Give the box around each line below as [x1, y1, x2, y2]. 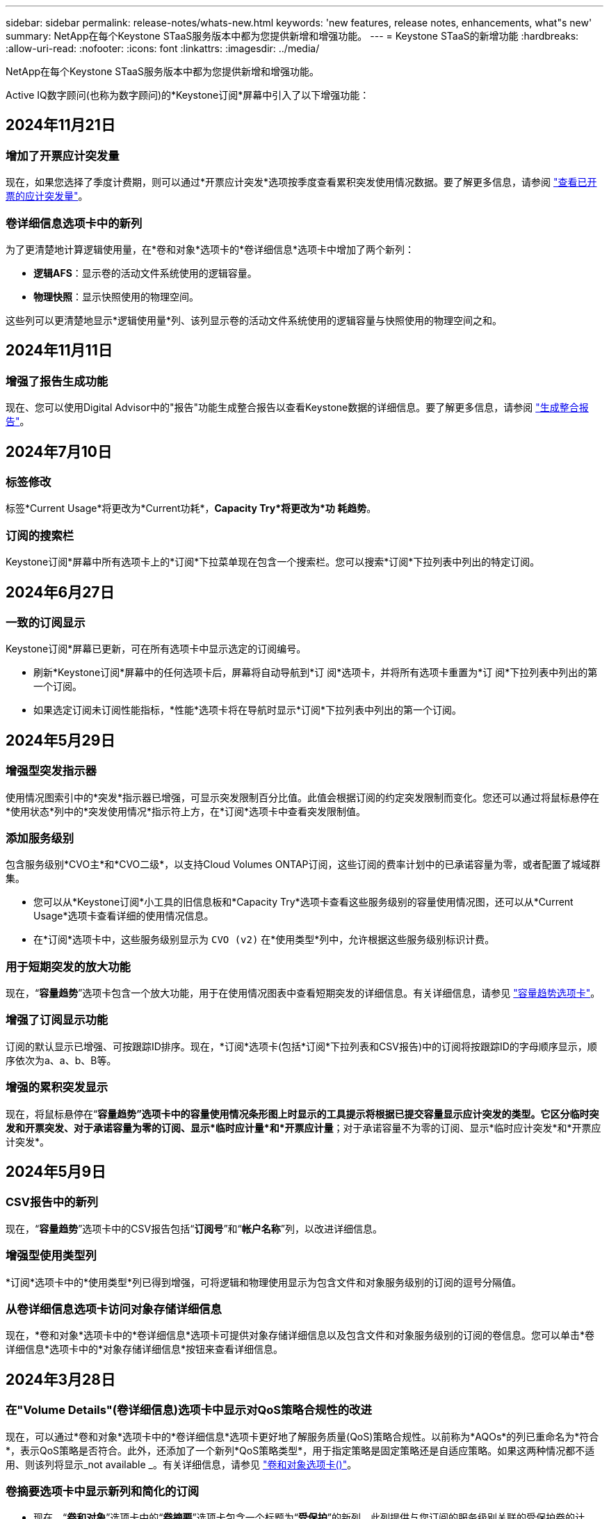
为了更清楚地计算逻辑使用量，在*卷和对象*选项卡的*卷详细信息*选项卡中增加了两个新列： [6, 243, 415, 255]
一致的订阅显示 [6, 616, 86, 629]
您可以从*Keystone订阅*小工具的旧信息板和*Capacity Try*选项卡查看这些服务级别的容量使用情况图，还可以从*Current [33, 896, 574, 908]
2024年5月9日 [6, 1163, 106, 1181]
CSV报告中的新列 [6, 1195, 99, 1209]
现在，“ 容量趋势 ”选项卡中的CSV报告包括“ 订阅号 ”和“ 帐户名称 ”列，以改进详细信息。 [6, 1222, 382, 1235]
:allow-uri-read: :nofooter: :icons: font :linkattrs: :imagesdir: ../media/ [6, 42, 320, 54]
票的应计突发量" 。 [6, 190, 88, 202]
